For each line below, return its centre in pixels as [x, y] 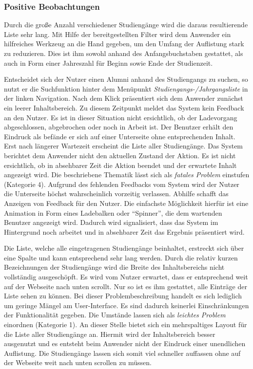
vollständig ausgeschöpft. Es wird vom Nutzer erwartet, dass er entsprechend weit [126, 277]
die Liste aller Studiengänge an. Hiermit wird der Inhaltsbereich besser [110, 334]
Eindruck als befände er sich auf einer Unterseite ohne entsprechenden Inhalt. [120, 136]
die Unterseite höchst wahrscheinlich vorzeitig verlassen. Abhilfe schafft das [116, 194]
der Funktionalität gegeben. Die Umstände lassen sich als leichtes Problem [115, 315]
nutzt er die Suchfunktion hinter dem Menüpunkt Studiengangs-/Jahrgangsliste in [126, 88]
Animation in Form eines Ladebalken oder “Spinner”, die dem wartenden [113, 212]
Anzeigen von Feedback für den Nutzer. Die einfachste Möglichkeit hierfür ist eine [126, 203]
